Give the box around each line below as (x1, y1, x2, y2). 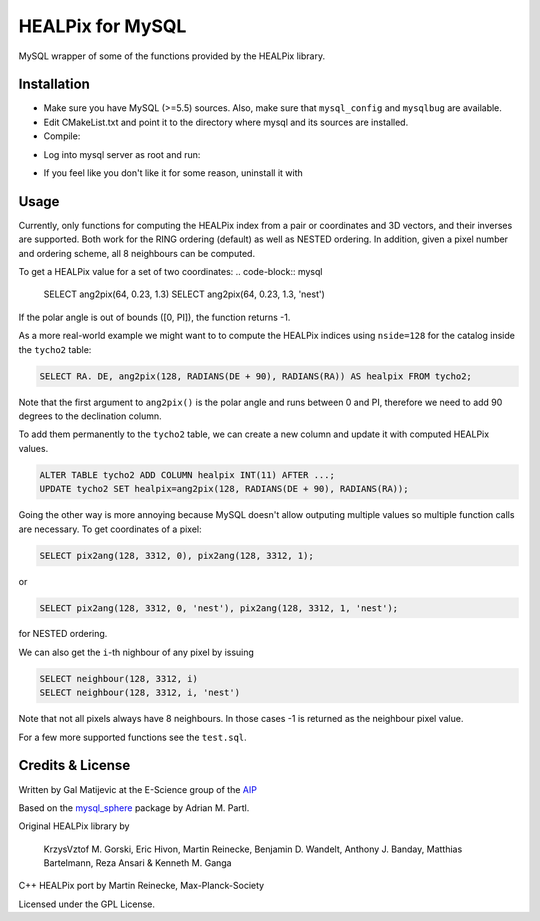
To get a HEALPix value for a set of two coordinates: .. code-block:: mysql (18, 266, 323, 278)
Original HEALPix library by (18, 820, 130, 832)
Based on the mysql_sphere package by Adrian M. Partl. (18, 801, 250, 814)
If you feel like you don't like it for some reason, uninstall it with (43, 167, 304, 179)
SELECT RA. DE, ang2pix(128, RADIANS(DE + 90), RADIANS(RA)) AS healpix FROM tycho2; (39, 370, 472, 382)
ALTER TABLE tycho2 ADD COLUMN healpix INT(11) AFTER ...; (39, 469, 335, 480)
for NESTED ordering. (18, 628, 108, 640)
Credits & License (18, 757, 131, 774)
